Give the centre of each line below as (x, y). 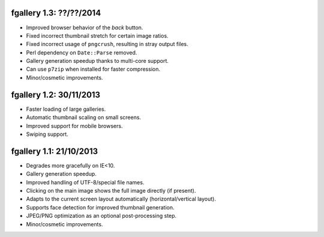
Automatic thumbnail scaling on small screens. (83, 117)
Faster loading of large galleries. (66, 109)
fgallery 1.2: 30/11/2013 (56, 95)
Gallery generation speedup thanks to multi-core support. (97, 61)
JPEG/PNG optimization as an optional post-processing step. (101, 216)
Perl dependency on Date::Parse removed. (82, 52)
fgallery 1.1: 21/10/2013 (55, 151)
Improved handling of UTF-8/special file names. (85, 182)
